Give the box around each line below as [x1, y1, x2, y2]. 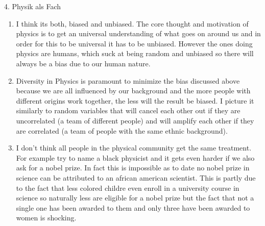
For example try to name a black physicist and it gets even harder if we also [16, 152, 255, 163]
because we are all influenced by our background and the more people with [16, 85, 251, 96]
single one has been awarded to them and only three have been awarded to [16, 202, 250, 213]
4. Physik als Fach [4, 1, 61, 11]
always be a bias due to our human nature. [16, 58, 151, 68]
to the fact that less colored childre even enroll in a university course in [16, 182, 239, 193]
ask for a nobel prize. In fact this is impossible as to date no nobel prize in [16, 162, 250, 173]
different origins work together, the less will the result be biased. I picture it [16, 95, 254, 106]
